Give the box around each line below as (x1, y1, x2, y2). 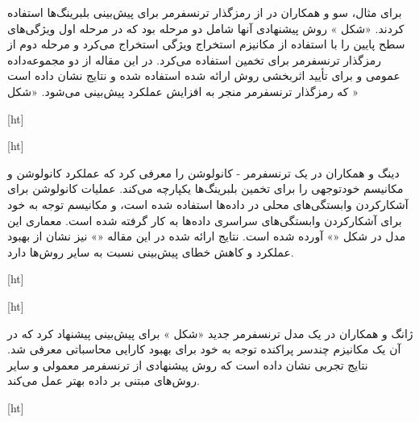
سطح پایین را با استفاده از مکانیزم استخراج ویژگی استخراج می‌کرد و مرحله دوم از (7, 36, 405, 52)
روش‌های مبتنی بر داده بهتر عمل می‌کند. (7, 372, 201, 389)
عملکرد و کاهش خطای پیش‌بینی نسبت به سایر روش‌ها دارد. (7, 243, 294, 260)
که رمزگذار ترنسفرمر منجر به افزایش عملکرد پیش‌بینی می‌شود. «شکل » (7, 82, 359, 99)
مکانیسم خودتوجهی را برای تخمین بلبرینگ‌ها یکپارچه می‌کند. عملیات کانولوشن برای (7, 180, 404, 197)
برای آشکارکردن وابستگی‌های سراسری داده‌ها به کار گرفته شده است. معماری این (7, 211, 402, 228)
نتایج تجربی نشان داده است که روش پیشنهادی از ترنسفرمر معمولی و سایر (7, 356, 368, 373)
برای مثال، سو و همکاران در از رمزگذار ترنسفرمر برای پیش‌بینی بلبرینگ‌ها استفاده (7, 4, 402, 20)
